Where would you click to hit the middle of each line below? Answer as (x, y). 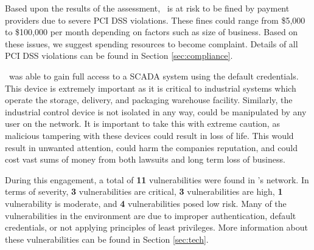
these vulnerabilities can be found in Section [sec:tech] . (107, 239)
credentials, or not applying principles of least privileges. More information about (156, 227)
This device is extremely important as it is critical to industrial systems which (151, 88)
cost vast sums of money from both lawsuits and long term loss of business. (145, 159)
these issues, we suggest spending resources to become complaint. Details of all (152, 43)
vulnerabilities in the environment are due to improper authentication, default (151, 215)
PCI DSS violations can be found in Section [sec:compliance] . (119, 56)
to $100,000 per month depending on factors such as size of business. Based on (152, 32)
